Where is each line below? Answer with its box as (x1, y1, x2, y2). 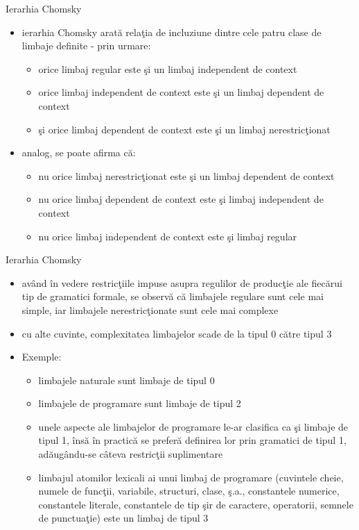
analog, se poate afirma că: (21, 145, 136, 160)
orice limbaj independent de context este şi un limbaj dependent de (38, 85, 324, 99)
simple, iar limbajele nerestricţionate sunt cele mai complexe (21, 302, 279, 317)
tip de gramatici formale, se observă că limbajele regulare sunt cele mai (21, 289, 324, 304)
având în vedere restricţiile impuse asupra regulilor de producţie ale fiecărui (21, 275, 342, 290)
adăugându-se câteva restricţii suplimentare (38, 447, 223, 461)
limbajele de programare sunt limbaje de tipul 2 (38, 396, 241, 411)
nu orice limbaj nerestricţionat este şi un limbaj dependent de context (38, 168, 335, 183)
